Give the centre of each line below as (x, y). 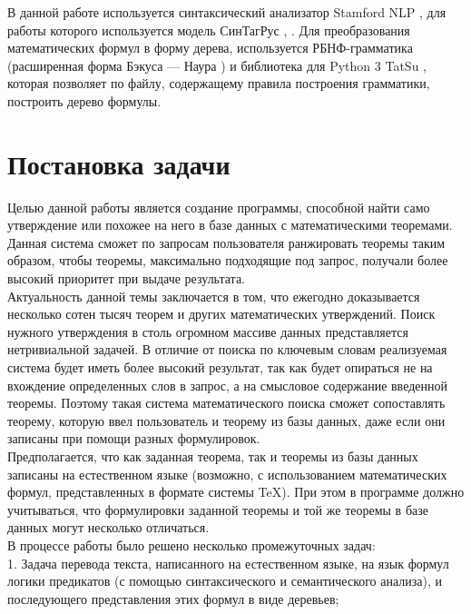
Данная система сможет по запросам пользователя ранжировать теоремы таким (226, 242)
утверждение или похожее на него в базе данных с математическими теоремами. (230, 225)
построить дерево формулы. (84, 100)
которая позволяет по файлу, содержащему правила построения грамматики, (219, 83)
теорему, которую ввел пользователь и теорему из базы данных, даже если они (226, 420)
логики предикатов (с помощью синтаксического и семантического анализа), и (225, 581)
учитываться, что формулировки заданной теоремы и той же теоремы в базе (218, 509)
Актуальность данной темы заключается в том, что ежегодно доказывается (214, 296)
